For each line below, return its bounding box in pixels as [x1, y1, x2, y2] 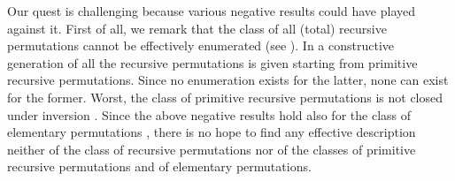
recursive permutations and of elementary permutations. [7, 157, 312, 176]
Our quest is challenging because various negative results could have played [7, 2, 416, 19]
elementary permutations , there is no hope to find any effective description [7, 123, 416, 141]
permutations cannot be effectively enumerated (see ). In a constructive [7, 36, 395, 55]
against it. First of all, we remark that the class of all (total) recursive [7, 19, 387, 37]
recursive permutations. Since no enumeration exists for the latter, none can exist [7, 71, 449, 89]
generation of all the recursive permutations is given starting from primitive [7, 53, 418, 72]
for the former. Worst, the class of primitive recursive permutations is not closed [7, 87, 443, 106]
